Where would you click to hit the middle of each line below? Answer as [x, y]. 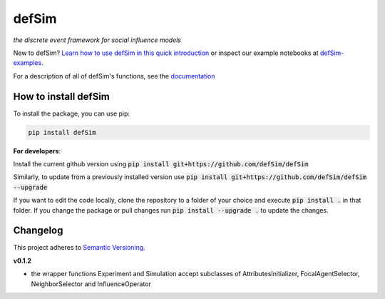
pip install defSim [62, 132]
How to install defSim [62, 96]
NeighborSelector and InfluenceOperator [91, 284]
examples [27, 63]
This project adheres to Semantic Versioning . [79, 248]
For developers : [37, 151]
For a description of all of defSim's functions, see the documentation [114, 76]
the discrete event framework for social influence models [97, 40]
